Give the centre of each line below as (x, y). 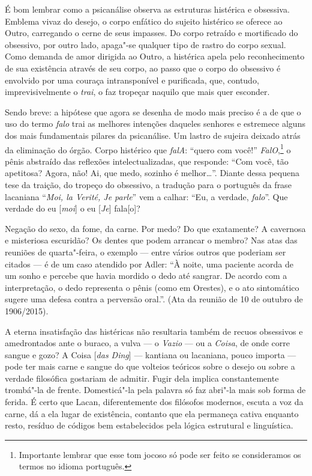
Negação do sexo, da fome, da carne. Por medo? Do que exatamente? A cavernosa (155, 228)
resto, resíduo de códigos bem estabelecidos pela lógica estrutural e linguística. (149, 425)
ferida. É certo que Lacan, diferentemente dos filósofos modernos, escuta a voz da (154, 402)
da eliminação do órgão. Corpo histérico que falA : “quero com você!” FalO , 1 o (148, 148)
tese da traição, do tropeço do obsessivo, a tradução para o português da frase (148, 184)
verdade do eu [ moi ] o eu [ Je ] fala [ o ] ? (73, 208)
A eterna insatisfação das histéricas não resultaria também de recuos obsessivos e (154, 331)
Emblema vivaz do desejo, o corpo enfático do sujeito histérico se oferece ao (144, 21)
